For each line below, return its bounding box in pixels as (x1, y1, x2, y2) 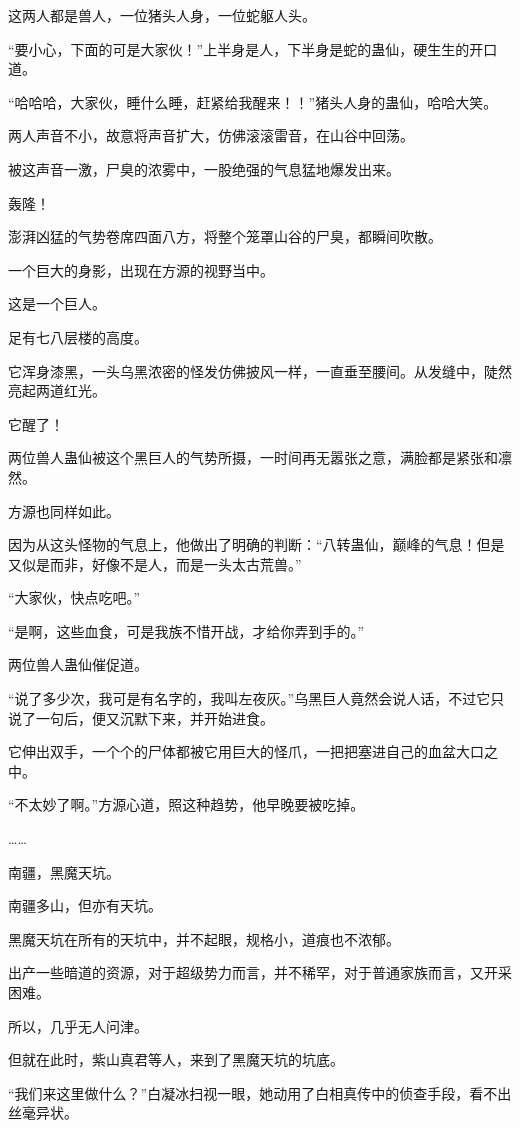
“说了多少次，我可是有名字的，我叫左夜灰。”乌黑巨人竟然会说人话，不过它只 (8, 688, 505, 709)
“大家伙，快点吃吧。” (8, 587, 141, 608)
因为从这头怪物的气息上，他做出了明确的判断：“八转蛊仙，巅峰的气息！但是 (8, 534, 505, 555)
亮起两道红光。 (8, 380, 106, 401)
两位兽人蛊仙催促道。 (8, 654, 148, 675)
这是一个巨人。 (8, 293, 106, 314)
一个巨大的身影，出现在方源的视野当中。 (8, 259, 274, 280)
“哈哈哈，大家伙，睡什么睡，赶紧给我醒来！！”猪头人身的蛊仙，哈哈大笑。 (8, 91, 498, 112)
